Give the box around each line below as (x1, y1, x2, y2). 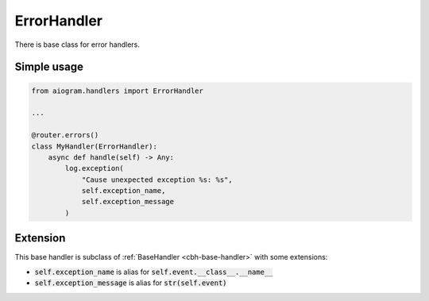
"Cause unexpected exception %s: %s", (81, 175, 234, 184)
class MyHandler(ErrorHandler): (31, 141, 158, 151)
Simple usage (14, 60, 83, 74)
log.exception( (64, 164, 125, 173)
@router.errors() (31, 131, 99, 140)
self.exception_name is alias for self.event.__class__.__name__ (34, 267, 273, 276)
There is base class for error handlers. (14, 40, 141, 49)
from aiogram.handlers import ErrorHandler (31, 86, 204, 95)
